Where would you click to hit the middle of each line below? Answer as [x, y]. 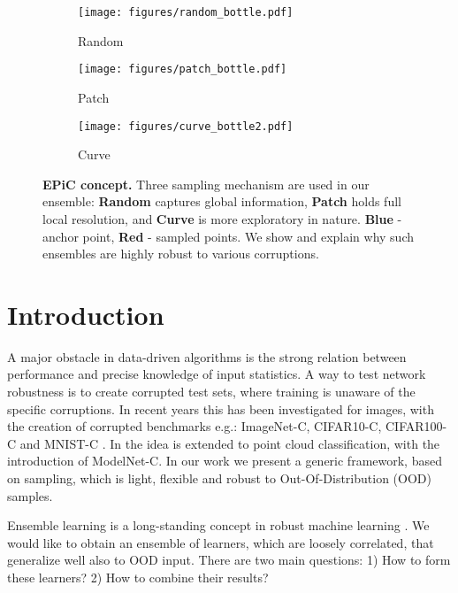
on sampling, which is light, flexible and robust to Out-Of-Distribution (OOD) [219, 478]
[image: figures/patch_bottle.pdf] [183, 69]
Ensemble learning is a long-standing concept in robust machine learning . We [218, 525]
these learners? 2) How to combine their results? [138, 577]
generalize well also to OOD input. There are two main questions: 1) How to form [229, 560]
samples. [30, 495]
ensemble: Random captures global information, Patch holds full [222, 201]
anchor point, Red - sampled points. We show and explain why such [228, 236]
